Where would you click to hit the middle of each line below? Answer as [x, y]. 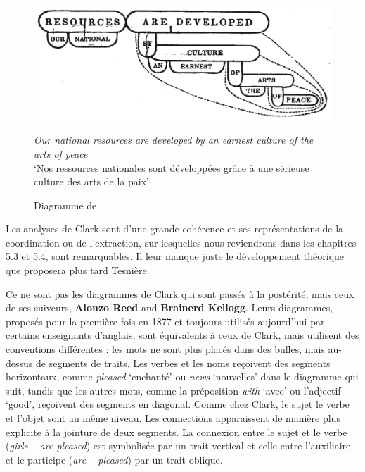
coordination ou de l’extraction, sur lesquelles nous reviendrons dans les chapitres [181, 242]
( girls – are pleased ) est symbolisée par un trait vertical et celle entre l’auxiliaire [178, 446]
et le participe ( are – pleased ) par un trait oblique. [114, 459]
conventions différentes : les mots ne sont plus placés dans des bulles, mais [165, 349]
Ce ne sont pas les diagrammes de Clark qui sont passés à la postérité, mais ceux [180, 293]
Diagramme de [65, 205]
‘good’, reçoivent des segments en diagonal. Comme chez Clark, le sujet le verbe [178, 404]
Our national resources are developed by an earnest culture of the [174, 140]
